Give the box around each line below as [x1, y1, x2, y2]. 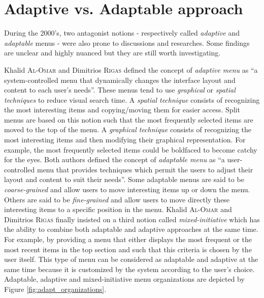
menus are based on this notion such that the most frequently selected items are [4, 114, 253, 125]
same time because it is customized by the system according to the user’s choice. [4, 263, 255, 274]
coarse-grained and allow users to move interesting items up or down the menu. [4, 184, 250, 195]
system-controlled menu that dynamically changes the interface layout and [4, 74, 236, 85]
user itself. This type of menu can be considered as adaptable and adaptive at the [4, 254, 258, 264]
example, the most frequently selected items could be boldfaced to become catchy [4, 144, 257, 155]
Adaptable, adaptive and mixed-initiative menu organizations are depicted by [4, 274, 245, 284]
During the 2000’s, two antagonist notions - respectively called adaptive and [4, 27, 240, 38]
